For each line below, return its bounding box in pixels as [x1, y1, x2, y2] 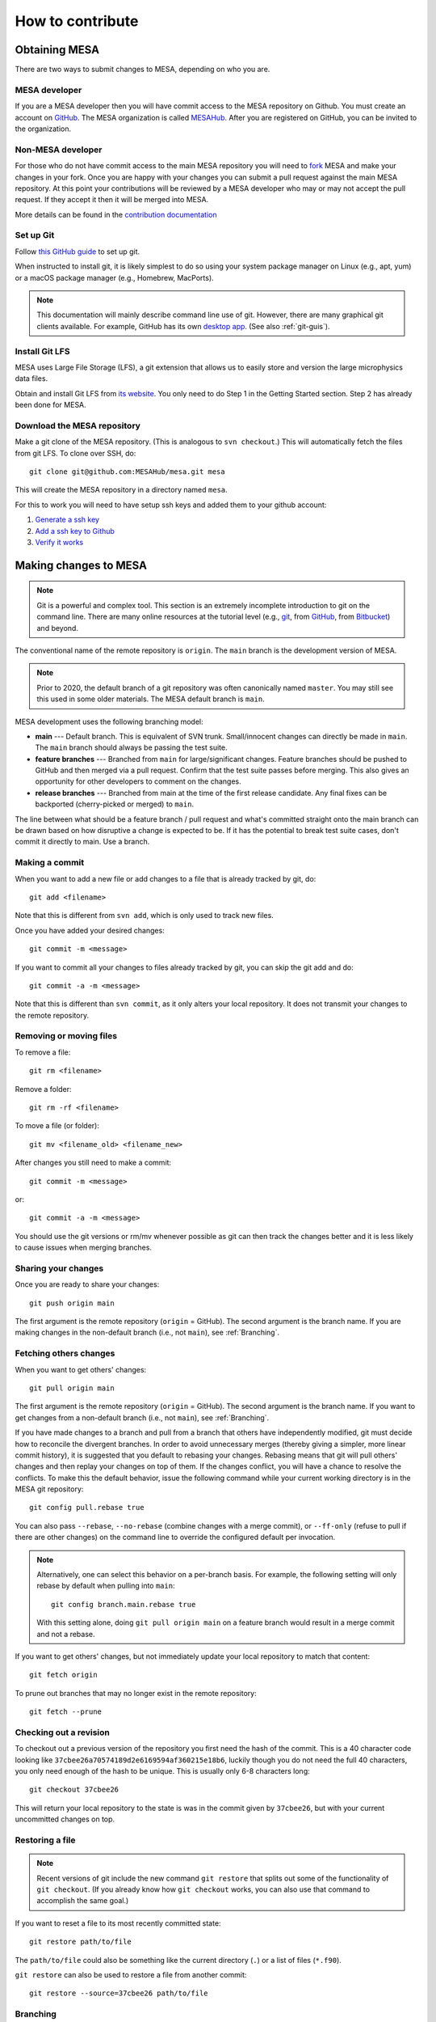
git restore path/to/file [29, 1937, 132, 1947]
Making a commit [15, 857, 85, 869]
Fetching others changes [15, 1347, 115, 1359]
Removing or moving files [15, 1030, 117, 1042]
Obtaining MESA [15, 43, 100, 57]
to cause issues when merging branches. [15, 1242, 153, 1253]
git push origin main [29, 1298, 115, 1308]
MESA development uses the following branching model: [15, 717, 203, 726]
